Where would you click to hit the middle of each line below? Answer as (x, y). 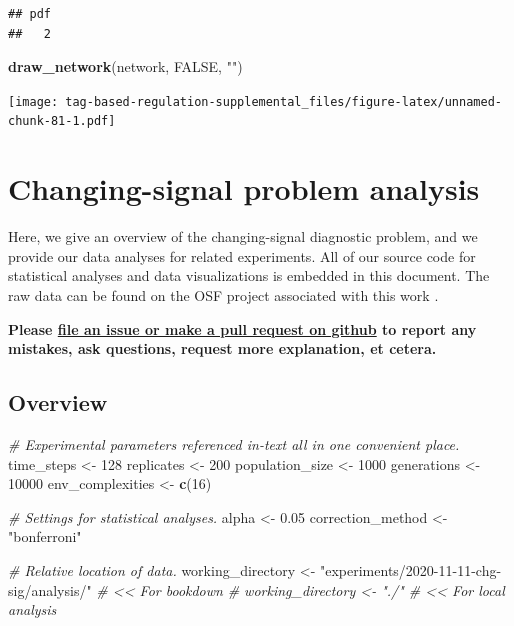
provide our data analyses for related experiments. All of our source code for (242, 255)
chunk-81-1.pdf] (62, 121)
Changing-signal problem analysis (244, 188)
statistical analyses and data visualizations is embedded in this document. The (249, 275)
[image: (33, 101)
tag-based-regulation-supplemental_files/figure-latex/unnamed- (283, 101)
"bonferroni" (45, 536)
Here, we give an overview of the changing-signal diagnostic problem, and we (243, 236)
